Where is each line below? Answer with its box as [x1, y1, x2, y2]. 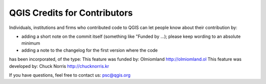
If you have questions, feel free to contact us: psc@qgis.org [9, 72, 131, 78]
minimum [21, 40, 40, 46]
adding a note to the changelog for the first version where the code [21, 47, 158, 53]
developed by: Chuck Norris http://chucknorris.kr [9, 63, 109, 69]
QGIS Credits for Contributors [9, 7, 133, 18]
